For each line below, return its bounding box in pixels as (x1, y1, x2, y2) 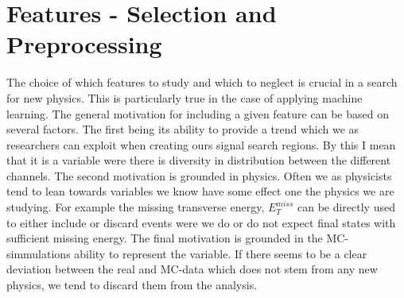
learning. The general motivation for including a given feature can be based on (6, 105, 389, 122)
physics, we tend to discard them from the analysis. (6, 277, 258, 293)
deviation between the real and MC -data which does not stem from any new (6, 261, 378, 277)
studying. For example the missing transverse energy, (6, 199, 265, 215)
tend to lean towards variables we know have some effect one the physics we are (6, 183, 394, 199)
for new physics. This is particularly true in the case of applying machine (6, 89, 363, 106)
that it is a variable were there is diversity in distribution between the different (6, 152, 391, 168)
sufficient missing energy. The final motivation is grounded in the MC (6, 230, 345, 246)
